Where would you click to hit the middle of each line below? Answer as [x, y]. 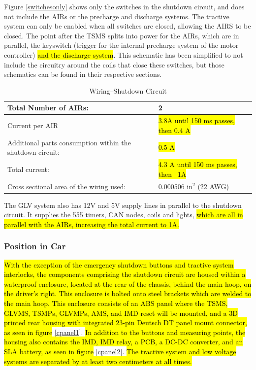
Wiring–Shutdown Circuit [128, 90]
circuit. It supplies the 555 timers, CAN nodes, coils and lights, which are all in [124, 215]
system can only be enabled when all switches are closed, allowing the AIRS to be [128, 26]
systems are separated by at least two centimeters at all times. [98, 361]
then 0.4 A [174, 130]
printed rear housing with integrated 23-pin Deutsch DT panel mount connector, [126, 322]
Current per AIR [33, 125]
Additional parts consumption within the [69, 142]
